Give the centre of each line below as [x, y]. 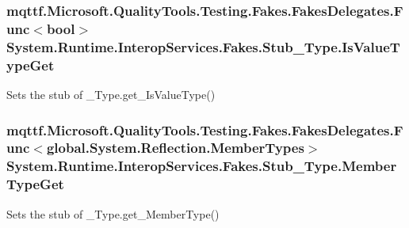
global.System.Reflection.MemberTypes [175, 148]
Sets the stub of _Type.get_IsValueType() [111, 94]
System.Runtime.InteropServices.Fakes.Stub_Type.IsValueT [203, 46]
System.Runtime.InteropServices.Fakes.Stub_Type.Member [202, 166]
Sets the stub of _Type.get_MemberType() [113, 213]
